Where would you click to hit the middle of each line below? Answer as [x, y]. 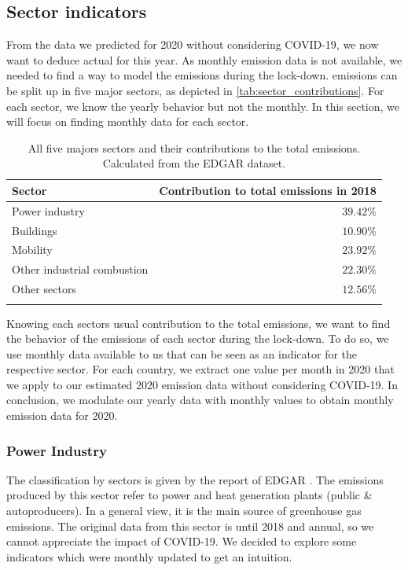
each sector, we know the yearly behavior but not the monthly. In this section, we [203, 106]
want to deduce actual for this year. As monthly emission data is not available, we [204, 59]
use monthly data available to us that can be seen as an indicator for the [182, 353]
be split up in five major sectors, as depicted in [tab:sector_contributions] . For [195, 90]
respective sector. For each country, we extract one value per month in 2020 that [200, 369]
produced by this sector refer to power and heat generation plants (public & [189, 495]
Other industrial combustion [80, 269]
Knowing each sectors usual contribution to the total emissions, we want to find [198, 323]
